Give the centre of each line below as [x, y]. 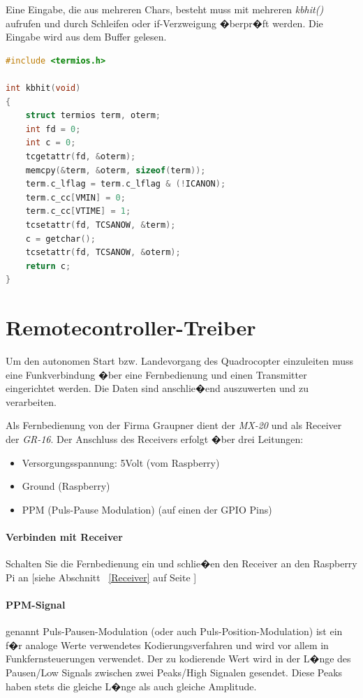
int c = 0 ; [51, 143]
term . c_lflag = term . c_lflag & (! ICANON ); [126, 184]
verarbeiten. [31, 401]
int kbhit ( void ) [43, 88]
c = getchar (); [60, 239]
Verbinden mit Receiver [64, 536]
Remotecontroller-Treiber [131, 327]
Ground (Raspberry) [66, 486]
